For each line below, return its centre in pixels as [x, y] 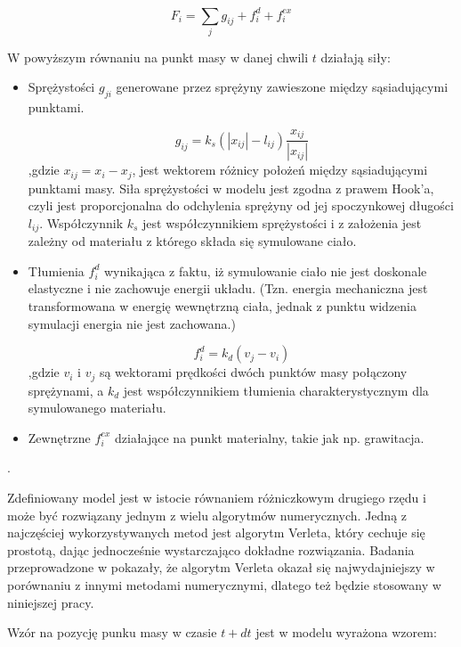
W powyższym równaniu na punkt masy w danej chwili [158, 57]
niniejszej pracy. [51, 602]
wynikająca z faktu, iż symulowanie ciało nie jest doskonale [265, 270]
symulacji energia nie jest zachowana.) [132, 323]
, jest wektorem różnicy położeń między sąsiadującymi [280, 170]
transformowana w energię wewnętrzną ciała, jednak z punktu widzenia [222, 306]
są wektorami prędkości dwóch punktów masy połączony [253, 372]
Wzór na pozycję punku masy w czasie [112, 632]
